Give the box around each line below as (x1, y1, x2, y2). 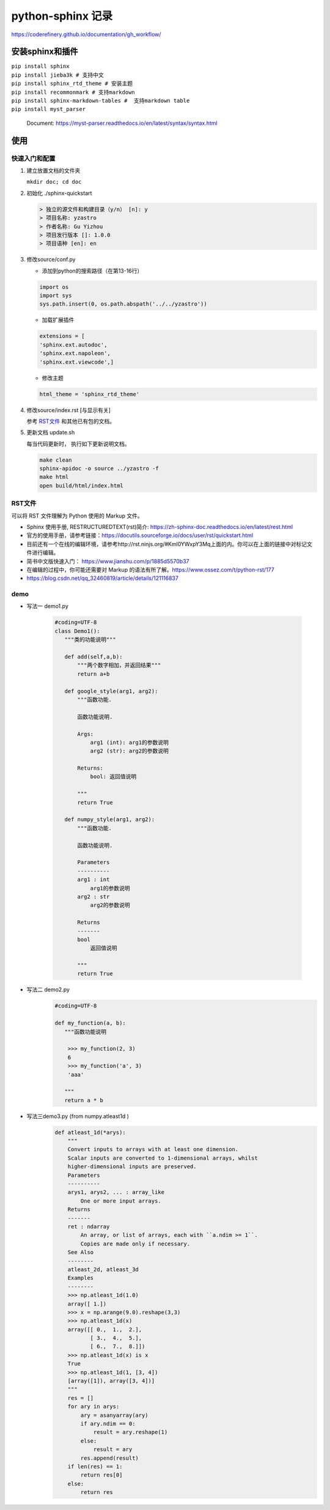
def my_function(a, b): (54, 1020, 127, 1027)
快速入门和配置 (11, 154, 56, 162)
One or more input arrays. (80, 1197, 161, 1204)
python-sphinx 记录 (11, 9, 113, 23)
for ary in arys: (67, 1403, 120, 1410)
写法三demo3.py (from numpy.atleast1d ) (26, 1112, 130, 1120)
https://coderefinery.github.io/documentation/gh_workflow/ (11, 31, 161, 38)
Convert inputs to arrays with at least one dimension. (67, 1146, 239, 1153)
